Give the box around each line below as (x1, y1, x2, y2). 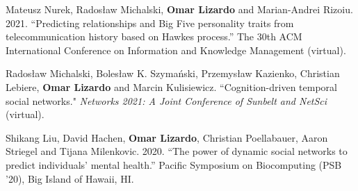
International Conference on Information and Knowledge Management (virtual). (6, 42, 346, 57)
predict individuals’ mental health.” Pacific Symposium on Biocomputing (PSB (6, 157, 342, 172)
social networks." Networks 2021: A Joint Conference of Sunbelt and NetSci (6, 93, 327, 108)
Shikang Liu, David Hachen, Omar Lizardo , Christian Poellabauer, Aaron (6, 130, 328, 144)
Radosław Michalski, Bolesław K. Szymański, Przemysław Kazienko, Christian (6, 66, 340, 81)
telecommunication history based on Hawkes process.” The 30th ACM (6, 29, 302, 44)
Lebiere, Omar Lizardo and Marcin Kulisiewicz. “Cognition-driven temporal (6, 79, 337, 94)
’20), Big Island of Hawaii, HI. (6, 171, 134, 185)
